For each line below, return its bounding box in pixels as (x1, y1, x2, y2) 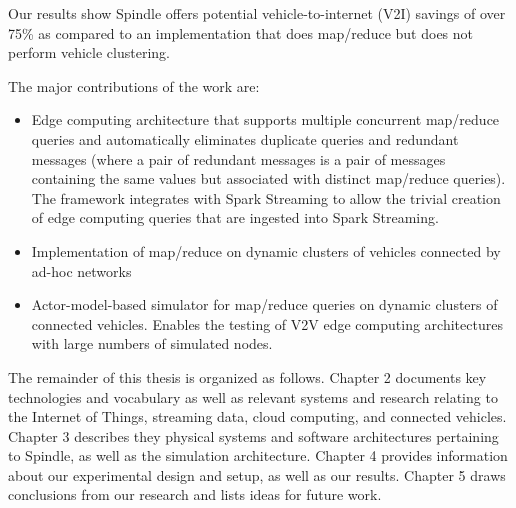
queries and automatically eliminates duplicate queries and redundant (31, 128, 459, 149)
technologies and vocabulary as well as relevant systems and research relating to (8, 386, 498, 407)
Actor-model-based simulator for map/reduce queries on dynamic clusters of (31, 294, 498, 315)
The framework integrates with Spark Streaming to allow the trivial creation (31, 187, 501, 208)
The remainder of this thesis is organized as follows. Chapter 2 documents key (8, 366, 487, 387)
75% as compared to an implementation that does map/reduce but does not (8, 22, 474, 43)
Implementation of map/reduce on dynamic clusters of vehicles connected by (31, 240, 501, 261)
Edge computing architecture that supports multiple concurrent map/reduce (31, 109, 500, 130)
